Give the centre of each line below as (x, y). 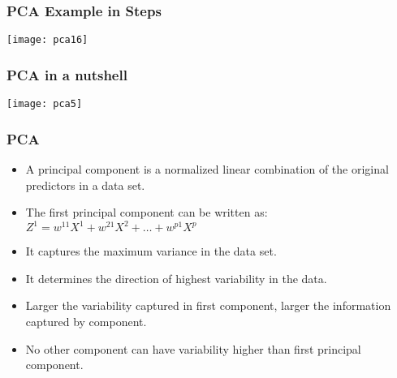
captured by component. (86, 322)
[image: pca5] (45, 104)
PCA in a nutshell (67, 74)
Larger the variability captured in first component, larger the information (208, 305)
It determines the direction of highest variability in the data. (176, 278)
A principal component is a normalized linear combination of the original (207, 168)
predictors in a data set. (85, 185)
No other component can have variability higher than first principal (193, 348)
